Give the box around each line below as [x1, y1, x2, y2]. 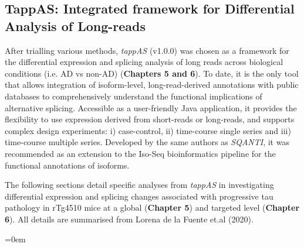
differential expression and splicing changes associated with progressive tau [5, 190, 273, 202]
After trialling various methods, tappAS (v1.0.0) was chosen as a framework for [5, 44, 289, 56]
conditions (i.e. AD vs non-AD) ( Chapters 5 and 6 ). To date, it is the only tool [5, 67, 299, 79]
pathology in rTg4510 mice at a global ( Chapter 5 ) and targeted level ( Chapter [5, 201, 300, 214]
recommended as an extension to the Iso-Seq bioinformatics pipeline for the [5, 147, 276, 159]
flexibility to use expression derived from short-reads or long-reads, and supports [5, 113, 295, 125]
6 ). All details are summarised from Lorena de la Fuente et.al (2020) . [5, 212, 254, 225]
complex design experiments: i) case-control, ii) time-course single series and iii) [5, 124, 291, 136]
